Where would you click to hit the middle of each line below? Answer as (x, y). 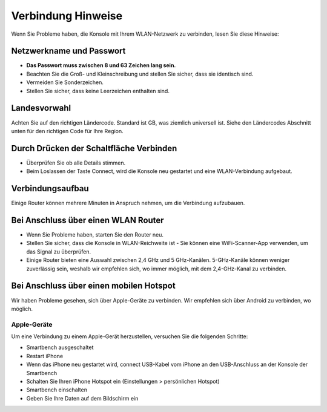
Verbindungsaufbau (50, 188)
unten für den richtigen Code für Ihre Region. (67, 131)
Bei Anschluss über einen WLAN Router (88, 220)
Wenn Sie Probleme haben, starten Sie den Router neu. (95, 235)
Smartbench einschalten (57, 390)
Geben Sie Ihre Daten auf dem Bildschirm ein (82, 398)
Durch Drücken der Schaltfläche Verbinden (94, 148)
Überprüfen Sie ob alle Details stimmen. (76, 163)
